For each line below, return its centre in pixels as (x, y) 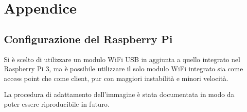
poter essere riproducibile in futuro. (57, 104)
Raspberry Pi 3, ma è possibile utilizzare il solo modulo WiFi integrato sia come (123, 69)
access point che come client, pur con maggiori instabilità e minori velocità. (116, 78)
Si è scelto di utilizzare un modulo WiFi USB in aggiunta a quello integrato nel (122, 59)
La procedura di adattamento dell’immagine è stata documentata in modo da (119, 94)
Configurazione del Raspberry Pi (88, 39)
